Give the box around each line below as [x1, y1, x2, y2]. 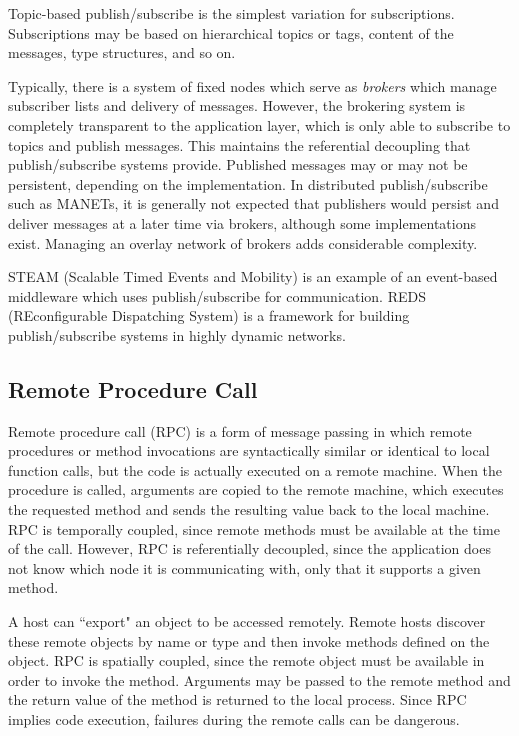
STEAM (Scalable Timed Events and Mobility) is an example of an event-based [8, 266, 498, 287]
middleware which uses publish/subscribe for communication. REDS [8, 285, 426, 306]
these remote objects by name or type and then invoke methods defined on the [8, 630, 490, 651]
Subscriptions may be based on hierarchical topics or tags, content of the [8, 22, 454, 43]
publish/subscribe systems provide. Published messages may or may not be [8, 154, 468, 175]
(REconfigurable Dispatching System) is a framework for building [8, 305, 410, 326]
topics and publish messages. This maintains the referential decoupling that [8, 134, 471, 155]
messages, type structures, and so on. [8, 42, 236, 63]
